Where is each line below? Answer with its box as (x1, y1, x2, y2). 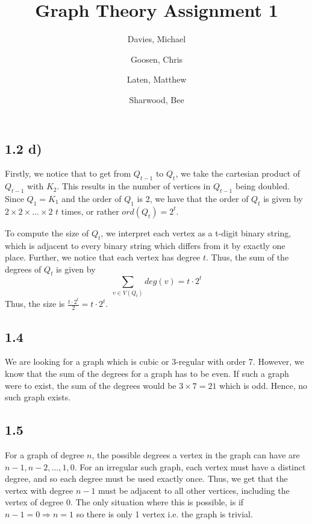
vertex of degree (5, 496, 64, 508)
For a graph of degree (5, 449, 84, 461)
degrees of (5, 262, 42, 275)
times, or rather (61, 204, 119, 217)
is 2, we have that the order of (137, 192, 249, 204)
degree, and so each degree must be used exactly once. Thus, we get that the (5, 472, 288, 485)
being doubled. (235, 180, 290, 192)
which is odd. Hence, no (219, 379, 307, 391)
